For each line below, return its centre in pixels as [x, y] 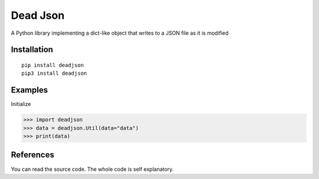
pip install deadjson [53, 65]
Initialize [21, 104]
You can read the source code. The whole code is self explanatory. [92, 169]
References [32, 155]
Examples [30, 90]
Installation [32, 50]
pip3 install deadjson [54, 73]
